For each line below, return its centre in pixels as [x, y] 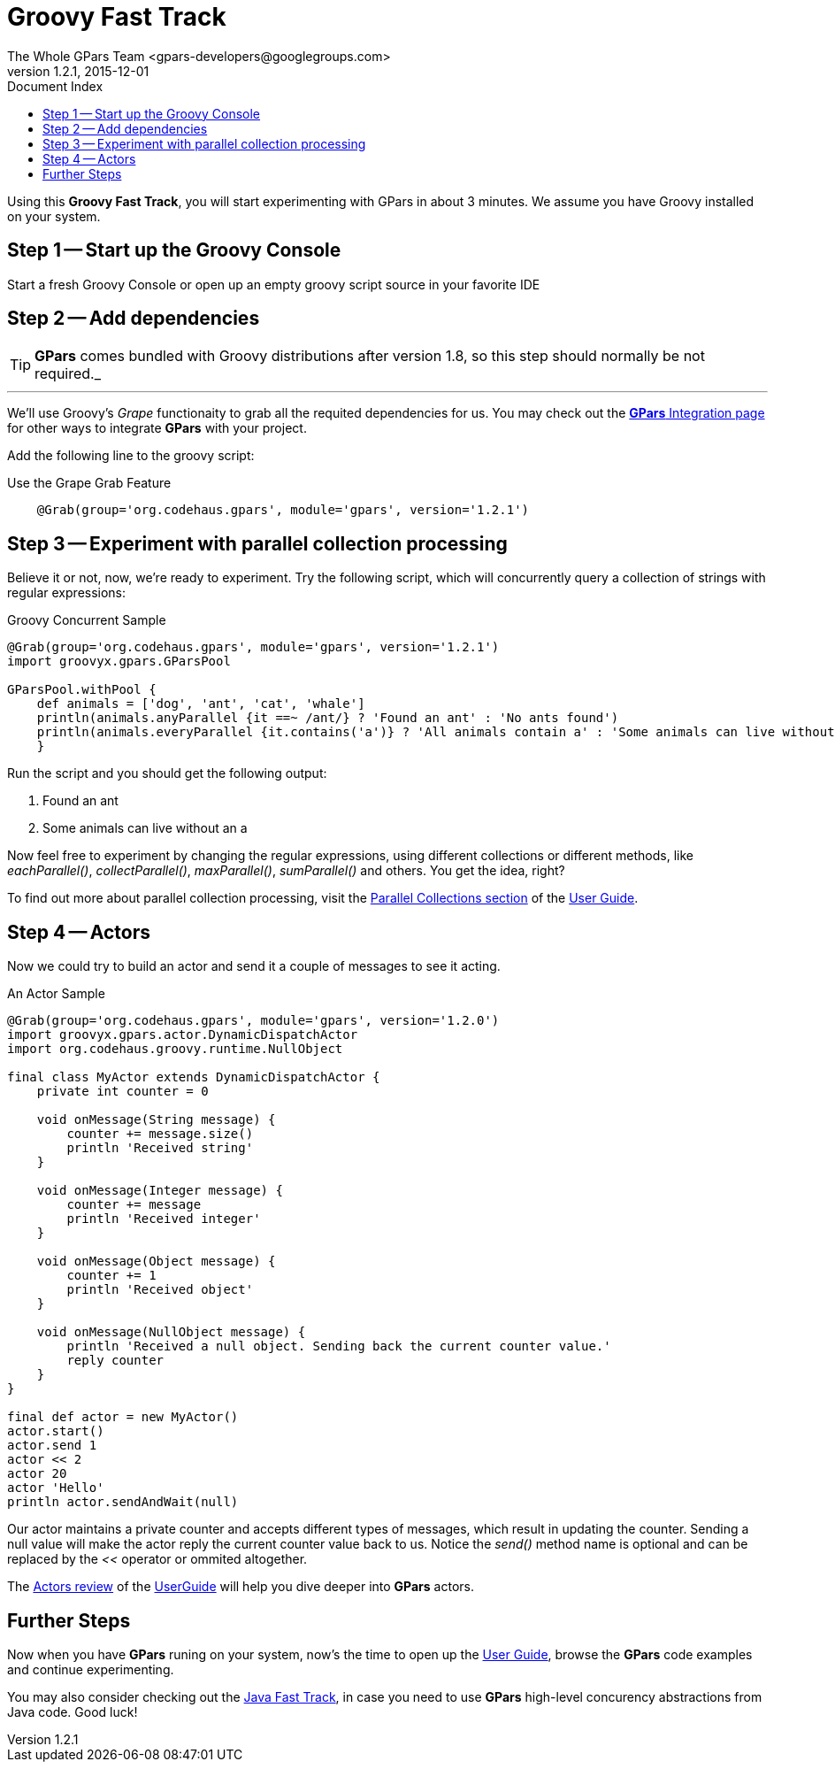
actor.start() [56, 1431]
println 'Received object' [160, 1290]
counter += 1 [111, 1276]
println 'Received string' [160, 1148]
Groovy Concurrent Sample [87, 620]
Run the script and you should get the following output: [167, 773]
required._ [68, 374]
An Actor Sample [56, 994]
